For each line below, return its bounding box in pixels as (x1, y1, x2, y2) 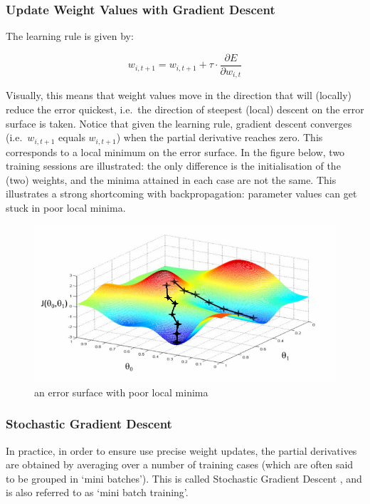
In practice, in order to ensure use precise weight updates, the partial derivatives (6, 443, 357, 458)
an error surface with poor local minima (34, 384, 208, 399)
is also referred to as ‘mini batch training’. (6, 485, 189, 500)
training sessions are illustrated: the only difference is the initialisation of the (6, 158, 341, 173)
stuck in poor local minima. (6, 200, 126, 215)
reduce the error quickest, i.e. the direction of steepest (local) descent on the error (6, 101, 364, 116)
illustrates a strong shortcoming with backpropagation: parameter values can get (6, 186, 357, 201)
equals (58, 130, 85, 145)
